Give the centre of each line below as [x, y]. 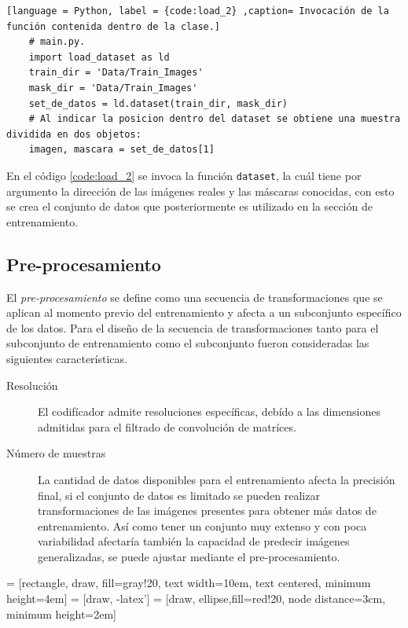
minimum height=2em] [61, 613]
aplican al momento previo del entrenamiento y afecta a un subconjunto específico [204, 312]
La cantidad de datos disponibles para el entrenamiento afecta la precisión [217, 479]
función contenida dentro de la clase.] [114, 26]
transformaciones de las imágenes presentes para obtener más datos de [207, 510]
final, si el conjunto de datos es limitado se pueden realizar [179, 495]
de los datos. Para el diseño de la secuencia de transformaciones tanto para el [193, 327]
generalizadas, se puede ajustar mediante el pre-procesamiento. [189, 556]
